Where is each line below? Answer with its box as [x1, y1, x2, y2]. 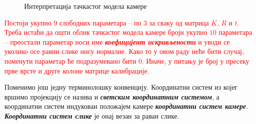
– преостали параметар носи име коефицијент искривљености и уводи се [4, 36, 230, 47]
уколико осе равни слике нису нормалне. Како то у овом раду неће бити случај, [4, 46, 244, 56]
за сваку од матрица [149, 17, 209, 27]
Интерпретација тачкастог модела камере [24, 1, 147, 11]
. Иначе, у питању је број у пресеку [142, 55, 250, 66]
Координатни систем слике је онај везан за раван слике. [4, 110, 179, 121]
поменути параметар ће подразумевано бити [4, 55, 136, 66]
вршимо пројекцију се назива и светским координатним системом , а [4, 91, 220, 101]
